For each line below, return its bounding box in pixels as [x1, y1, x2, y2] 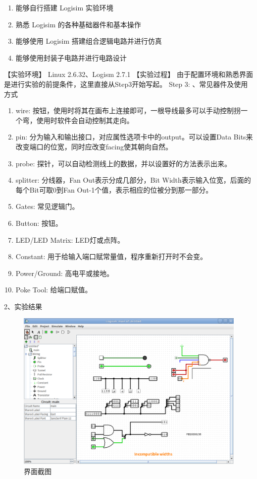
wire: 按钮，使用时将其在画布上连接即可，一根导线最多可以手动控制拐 [15, 105, 241, 116]
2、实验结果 [4, 301, 42, 311]
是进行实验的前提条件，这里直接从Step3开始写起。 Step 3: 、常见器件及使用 [4, 78, 248, 89]
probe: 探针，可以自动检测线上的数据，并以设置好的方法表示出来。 [15, 158, 232, 168]
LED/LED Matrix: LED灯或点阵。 [15, 234, 125, 245]
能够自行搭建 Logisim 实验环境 [15, 2, 113, 12]
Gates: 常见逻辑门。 [15, 201, 79, 211]
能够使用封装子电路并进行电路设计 [15, 52, 127, 63]
